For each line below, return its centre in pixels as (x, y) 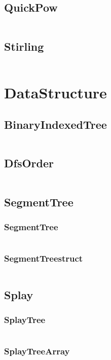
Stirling (24, 46)
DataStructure (55, 92)
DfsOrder (29, 163)
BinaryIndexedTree (55, 124)
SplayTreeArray (37, 351)
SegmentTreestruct (44, 258)
